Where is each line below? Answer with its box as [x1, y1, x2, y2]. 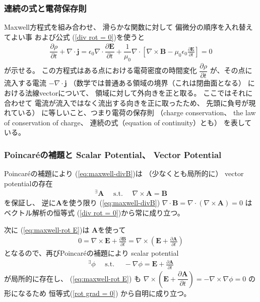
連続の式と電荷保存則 [4, 2, 87, 14]
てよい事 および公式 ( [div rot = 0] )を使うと [4, 31, 145, 42]
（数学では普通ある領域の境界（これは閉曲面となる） [69, 78, 245, 88]
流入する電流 [4, 78, 46, 88]
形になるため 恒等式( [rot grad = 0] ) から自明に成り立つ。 [4, 287, 191, 298]
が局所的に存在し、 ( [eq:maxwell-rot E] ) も [4, 273, 142, 283]
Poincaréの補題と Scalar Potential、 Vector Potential [4, 148, 222, 161]
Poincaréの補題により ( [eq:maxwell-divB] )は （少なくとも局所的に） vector [4, 168, 244, 179]
